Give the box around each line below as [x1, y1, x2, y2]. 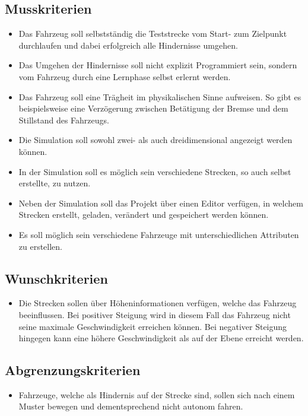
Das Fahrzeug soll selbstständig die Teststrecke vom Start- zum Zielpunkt [18, 27, 287, 40]
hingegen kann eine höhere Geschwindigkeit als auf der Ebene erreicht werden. [18, 332, 304, 344]
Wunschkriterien [5, 269, 108, 287]
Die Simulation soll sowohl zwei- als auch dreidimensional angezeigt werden [18, 134, 293, 146]
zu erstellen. [18, 240, 63, 252]
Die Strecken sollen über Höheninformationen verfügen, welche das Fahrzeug [18, 297, 297, 309]
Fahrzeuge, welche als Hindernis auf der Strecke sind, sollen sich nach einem [18, 388, 295, 401]
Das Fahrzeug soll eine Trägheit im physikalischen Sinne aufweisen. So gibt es [18, 90, 301, 103]
